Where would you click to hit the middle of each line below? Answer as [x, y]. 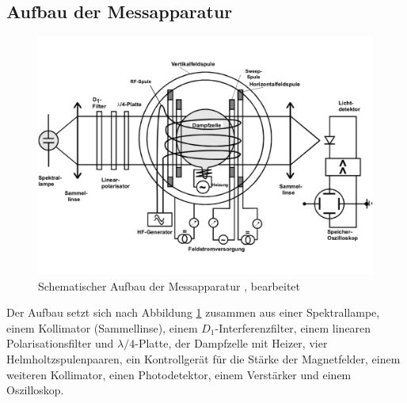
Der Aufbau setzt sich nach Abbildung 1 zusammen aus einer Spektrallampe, [193, 312]
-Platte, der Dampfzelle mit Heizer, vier [231, 343]
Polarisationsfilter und [60, 343]
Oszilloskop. [35, 390]
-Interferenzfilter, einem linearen [293, 327]
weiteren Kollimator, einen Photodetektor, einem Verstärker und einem [179, 374]
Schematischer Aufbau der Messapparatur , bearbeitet [169, 285]
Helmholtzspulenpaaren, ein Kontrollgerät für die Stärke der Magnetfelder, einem [203, 358]
